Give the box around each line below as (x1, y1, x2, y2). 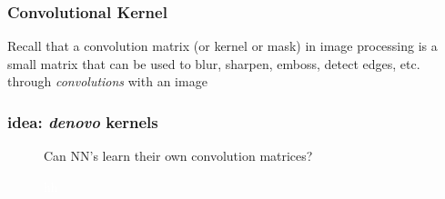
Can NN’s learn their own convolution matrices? (44, 146, 313, 165)
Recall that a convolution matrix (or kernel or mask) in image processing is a (7, 36, 438, 55)
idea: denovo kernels (7, 110, 158, 133)
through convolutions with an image (7, 72, 207, 91)
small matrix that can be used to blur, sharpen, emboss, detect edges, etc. (7, 54, 420, 73)
